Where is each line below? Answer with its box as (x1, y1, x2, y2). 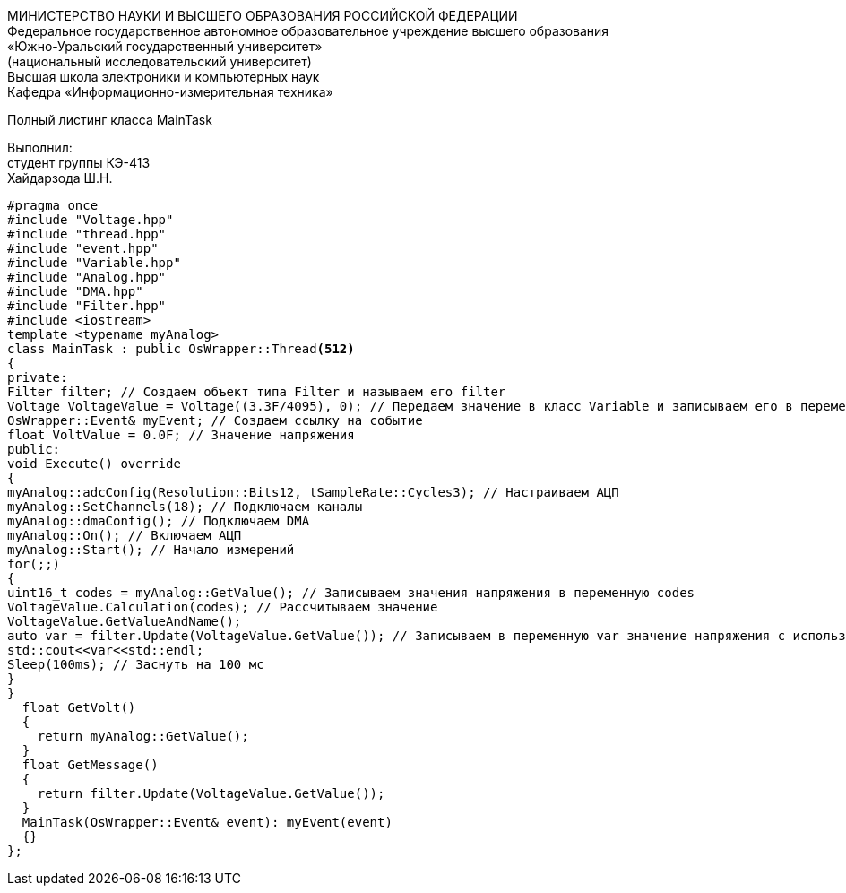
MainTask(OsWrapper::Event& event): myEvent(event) (22, 815, 393, 829)
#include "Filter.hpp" (7, 299, 167, 313)
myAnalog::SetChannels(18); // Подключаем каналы (7, 499, 363, 514)
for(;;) (7, 557, 61, 571)
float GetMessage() (22, 758, 159, 772)
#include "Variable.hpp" (7, 256, 181, 270)
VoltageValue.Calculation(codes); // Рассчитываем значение (7, 600, 438, 614)
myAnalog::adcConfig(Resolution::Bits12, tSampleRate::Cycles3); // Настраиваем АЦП (7, 485, 619, 499)
